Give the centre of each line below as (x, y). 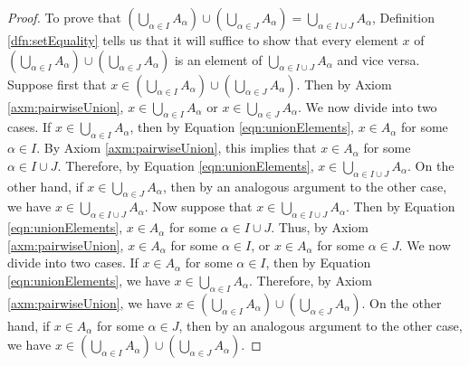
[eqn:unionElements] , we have (89, 280)
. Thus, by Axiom (320, 227)
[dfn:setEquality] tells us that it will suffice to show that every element (203, 40)
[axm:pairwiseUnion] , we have (90, 302)
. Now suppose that (198, 206)
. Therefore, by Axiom (311, 280)
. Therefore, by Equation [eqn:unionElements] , (186, 165)
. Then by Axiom (344, 84)
